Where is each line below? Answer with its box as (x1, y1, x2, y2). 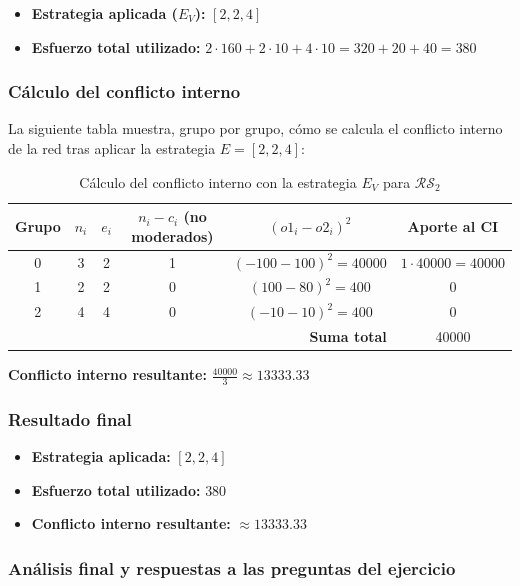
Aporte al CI (407, 215, 499, 236)
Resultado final (8, 407, 132, 431)
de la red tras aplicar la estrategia (8, 138, 216, 158)
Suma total (309, 326, 387, 347)
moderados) (131, 225, 214, 246)
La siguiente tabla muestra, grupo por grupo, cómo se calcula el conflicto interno (8, 118, 503, 139)
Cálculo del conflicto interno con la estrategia (79, 171, 357, 192)
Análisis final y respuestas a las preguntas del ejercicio (8, 556, 456, 580)
